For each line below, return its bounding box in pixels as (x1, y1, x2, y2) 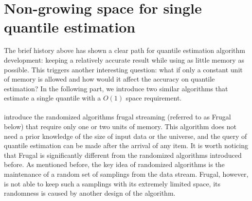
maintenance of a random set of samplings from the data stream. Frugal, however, (4, 169, 249, 179)
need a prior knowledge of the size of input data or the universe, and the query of (4, 131, 247, 141)
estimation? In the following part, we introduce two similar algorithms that (4, 83, 228, 93)
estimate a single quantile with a (4, 93, 101, 103)
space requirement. (126, 93, 182, 103)
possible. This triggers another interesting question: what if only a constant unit (4, 64, 243, 74)
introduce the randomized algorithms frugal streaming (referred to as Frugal (4, 112, 231, 122)
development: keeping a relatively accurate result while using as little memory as (4, 54, 244, 65)
